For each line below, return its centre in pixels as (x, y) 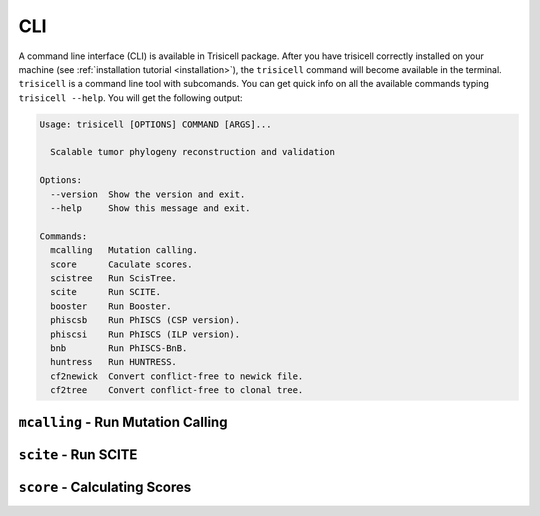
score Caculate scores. (122, 264)
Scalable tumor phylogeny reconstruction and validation (192, 152)
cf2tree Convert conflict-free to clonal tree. (177, 390)
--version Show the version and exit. (148, 194)
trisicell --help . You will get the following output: (131, 97)
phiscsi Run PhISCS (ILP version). (145, 334)
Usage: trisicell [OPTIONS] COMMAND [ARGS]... (155, 124)
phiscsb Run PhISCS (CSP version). (145, 320)
